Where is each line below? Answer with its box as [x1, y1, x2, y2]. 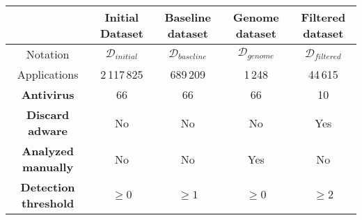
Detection [20, 179, 75, 195]
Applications [17, 66, 79, 82]
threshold [21, 195, 74, 211]
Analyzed [22, 143, 74, 159]
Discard [26, 107, 70, 123]
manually [22, 159, 74, 175]
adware [28, 123, 68, 139]
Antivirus [21, 86, 74, 102]
